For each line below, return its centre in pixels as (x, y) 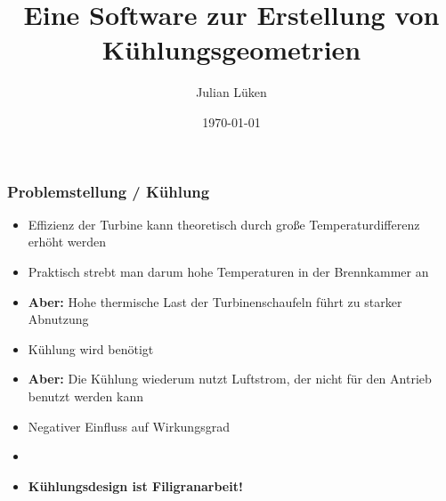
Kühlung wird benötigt (91, 348)
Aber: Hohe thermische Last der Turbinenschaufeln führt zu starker (215, 301)
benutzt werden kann (85, 396)
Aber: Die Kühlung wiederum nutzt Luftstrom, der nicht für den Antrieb (230, 379)
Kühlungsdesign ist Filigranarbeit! (135, 485)
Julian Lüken (231, 92)
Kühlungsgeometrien (231, 49)
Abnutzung (58, 319)
